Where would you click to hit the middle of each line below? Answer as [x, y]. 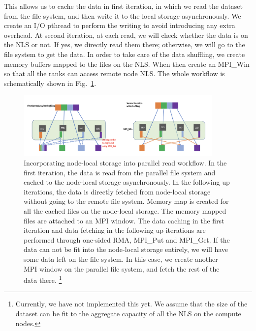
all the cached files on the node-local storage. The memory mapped [125, 210]
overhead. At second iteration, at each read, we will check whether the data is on [126, 35]
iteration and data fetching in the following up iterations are [115, 230]
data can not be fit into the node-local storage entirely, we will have [126, 249]
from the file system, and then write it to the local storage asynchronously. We [123, 15]
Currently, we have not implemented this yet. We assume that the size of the [131, 304]
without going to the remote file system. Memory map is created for [126, 201]
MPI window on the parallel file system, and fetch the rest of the [122, 268]
